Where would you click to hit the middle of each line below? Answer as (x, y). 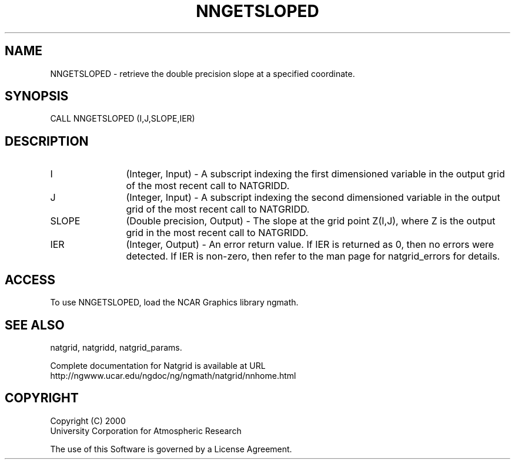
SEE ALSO (35, 325)
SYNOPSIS (37, 96)
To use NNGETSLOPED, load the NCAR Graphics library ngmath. (174, 302)
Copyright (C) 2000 (88, 421)
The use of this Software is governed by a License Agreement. (171, 449)
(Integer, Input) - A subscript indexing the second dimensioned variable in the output (313, 198)
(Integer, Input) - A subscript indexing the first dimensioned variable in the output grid (315, 174)
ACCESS (30, 280)
